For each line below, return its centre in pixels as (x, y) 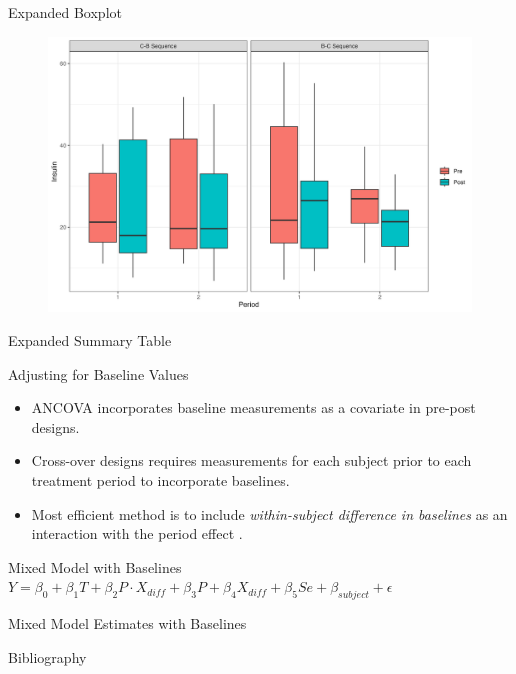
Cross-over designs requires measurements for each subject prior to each (251, 460)
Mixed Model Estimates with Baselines (127, 623)
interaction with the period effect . (137, 533)
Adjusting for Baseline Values (98, 373)
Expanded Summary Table (90, 339)
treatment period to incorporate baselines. (160, 479)
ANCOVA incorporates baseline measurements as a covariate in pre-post (253, 407)
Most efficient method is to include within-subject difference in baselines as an (269, 513)
